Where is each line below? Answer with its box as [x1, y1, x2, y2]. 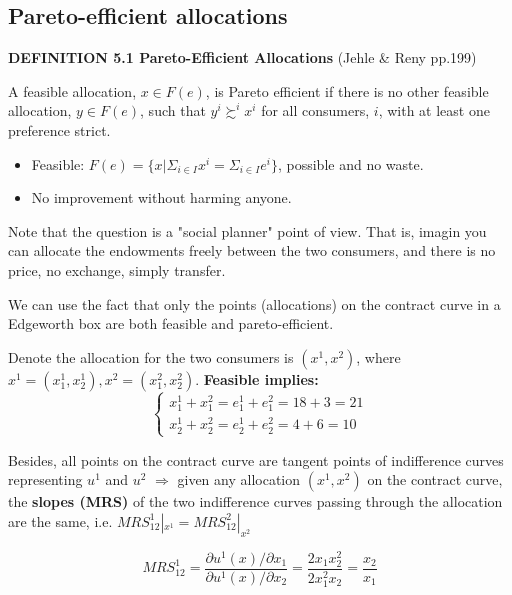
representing [8, 469, 83, 490]
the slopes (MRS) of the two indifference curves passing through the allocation [8, 491, 503, 512]
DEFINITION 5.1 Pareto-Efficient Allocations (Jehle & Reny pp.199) [8, 47, 477, 68]
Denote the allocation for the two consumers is [8, 346, 294, 367]
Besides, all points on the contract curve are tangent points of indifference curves [8, 449, 504, 470]
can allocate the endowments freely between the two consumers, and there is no [8, 240, 496, 261]
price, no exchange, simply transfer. [8, 259, 226, 280]
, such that [140, 100, 206, 121]
